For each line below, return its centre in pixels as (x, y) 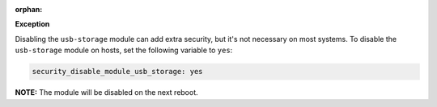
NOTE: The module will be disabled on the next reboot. (106, 93)
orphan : (29, 9)
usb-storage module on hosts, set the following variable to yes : (124, 50)
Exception (32, 24)
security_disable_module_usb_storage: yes (117, 72)
